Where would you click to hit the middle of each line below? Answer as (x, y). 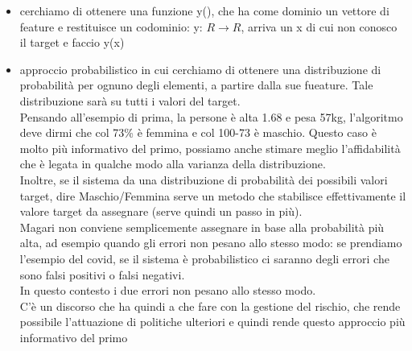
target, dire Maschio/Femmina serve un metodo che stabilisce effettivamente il (213, 195)
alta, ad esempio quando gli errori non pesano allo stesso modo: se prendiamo (211, 243)
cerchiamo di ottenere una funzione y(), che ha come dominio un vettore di (204, 10)
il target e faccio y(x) (72, 42)
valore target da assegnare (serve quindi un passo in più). (161, 211)
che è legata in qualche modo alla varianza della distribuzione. (173, 164)
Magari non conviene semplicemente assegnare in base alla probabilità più (202, 227)
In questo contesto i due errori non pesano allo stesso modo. (168, 290)
